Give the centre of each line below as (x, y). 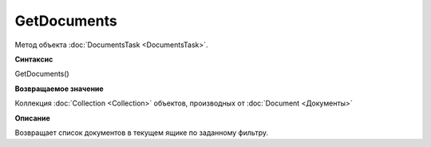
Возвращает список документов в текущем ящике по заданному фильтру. (142, 133)
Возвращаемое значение (59, 89)
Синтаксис (34, 59)
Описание (33, 118)
